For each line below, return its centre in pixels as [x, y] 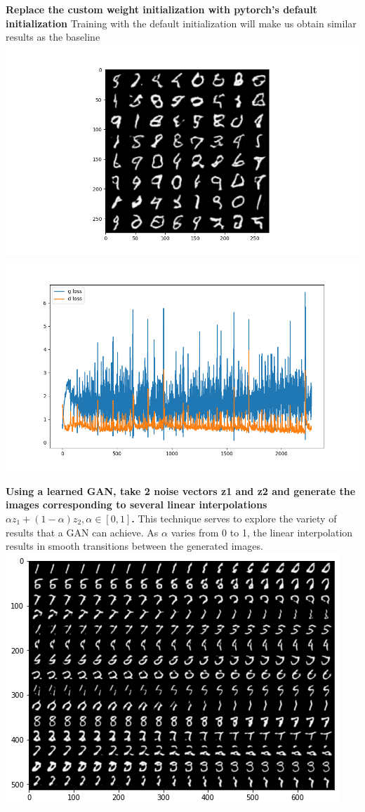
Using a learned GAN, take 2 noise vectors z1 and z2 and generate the [181, 490]
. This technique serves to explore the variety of [234, 518]
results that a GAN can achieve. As [82, 532]
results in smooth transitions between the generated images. [134, 546]
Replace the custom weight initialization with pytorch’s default [161, 9]
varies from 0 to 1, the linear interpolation [262, 532]
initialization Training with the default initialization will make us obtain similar [181, 23]
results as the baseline [53, 37]
